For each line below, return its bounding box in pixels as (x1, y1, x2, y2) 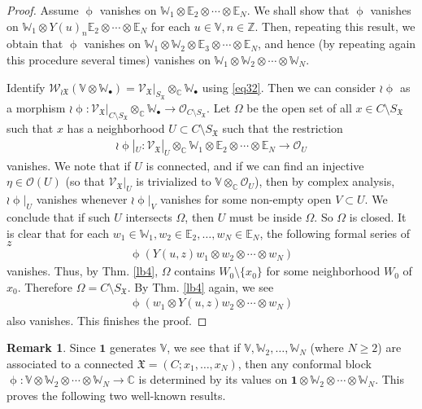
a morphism (7, 99, 66, 117)
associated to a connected (7, 354, 134, 372)
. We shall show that (246, 2, 350, 18)
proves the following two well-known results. (7, 386, 226, 403)
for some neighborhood (266, 262, 381, 279)
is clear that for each (7, 224, 110, 241)
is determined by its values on (138, 371, 288, 388)
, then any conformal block (237, 354, 372, 372)
